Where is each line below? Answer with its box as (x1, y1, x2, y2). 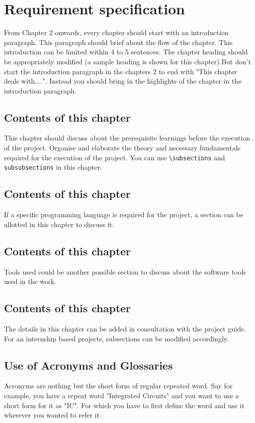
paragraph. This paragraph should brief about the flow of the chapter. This (4, 37, 233, 47)
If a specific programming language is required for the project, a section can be (4, 209, 244, 220)
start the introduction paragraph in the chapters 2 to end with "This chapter (4, 66, 237, 76)
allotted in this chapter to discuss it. (4, 219, 114, 229)
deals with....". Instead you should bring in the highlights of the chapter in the (4, 76, 242, 86)
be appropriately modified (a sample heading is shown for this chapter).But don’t (4, 56, 251, 66)
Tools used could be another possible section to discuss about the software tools (4, 266, 246, 277)
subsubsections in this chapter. (4, 162, 102, 172)
